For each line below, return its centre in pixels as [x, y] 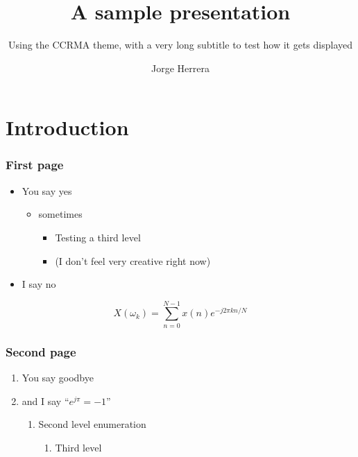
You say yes [47, 190]
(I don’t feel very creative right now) [133, 260]
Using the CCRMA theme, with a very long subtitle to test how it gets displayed [180, 45]
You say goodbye [58, 378]
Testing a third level [98, 237]
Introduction [67, 127]
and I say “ [45, 400]
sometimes [60, 214]
